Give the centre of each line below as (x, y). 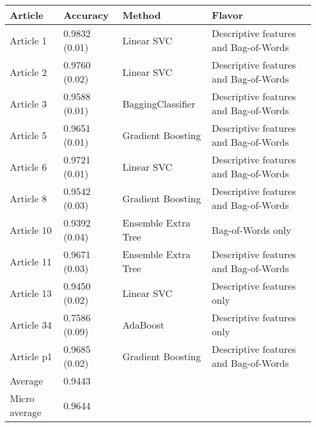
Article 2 (28, 72)
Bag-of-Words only (252, 230)
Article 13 (31, 293)
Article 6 (28, 166)
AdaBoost (143, 324)
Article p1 (31, 356)
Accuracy (86, 15)
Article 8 (28, 198)
